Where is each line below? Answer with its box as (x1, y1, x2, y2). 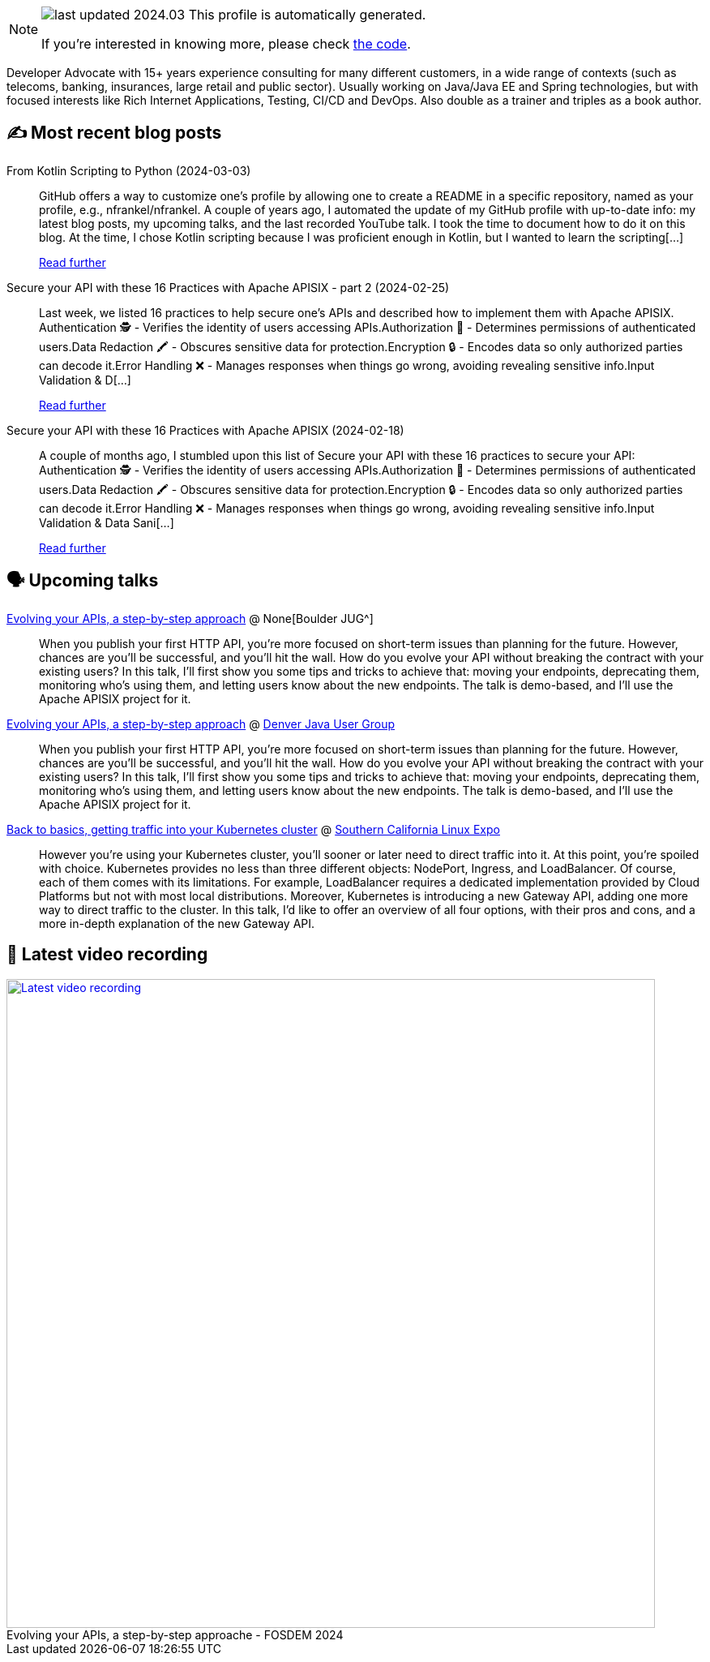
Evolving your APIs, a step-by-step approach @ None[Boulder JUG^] (6, 611, 374, 625)
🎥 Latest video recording (6, 944, 208, 965)
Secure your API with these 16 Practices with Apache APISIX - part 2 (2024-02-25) (6, 280, 450, 294)
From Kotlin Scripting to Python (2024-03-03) (6, 163, 251, 178)
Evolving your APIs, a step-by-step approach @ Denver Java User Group (6, 716, 396, 731)
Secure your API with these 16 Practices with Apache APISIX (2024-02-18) (6, 423, 404, 437)
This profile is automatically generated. (188, 6, 426, 23)
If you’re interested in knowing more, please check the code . (41, 36, 411, 52)
